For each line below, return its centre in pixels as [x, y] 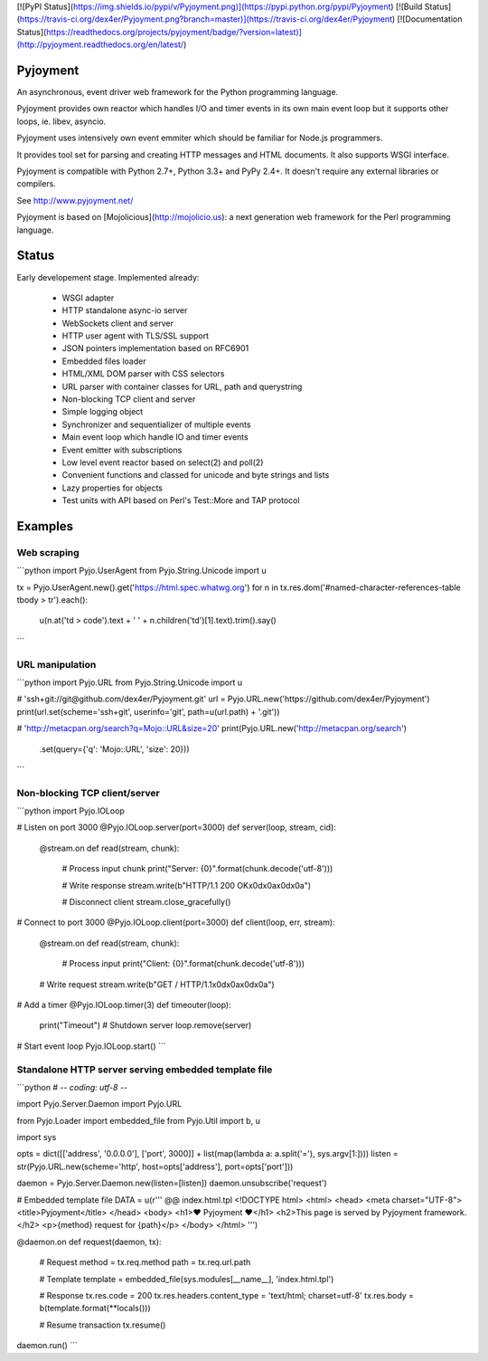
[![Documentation [430, 19]
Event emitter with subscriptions [122, 450]
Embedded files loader [104, 361]
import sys [37, 1137]
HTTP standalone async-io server [125, 310]
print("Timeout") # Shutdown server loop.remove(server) [145, 1025]
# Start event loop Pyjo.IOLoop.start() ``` [91, 1046]
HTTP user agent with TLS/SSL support [136, 336]
